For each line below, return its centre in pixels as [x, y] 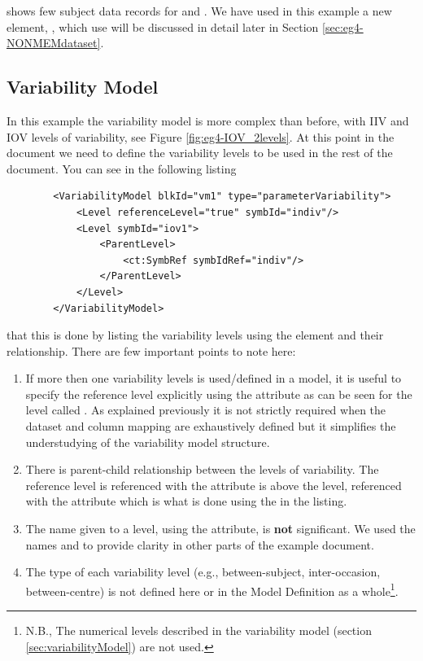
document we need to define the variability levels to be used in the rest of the [200, 153]
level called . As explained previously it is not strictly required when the [206, 410]
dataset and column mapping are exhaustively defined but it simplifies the [211, 426]
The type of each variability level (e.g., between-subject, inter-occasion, [203, 572]
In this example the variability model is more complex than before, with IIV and [208, 120]
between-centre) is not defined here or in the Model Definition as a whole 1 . [212, 589]
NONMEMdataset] [54, 43]
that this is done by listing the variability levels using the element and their [195, 335]
